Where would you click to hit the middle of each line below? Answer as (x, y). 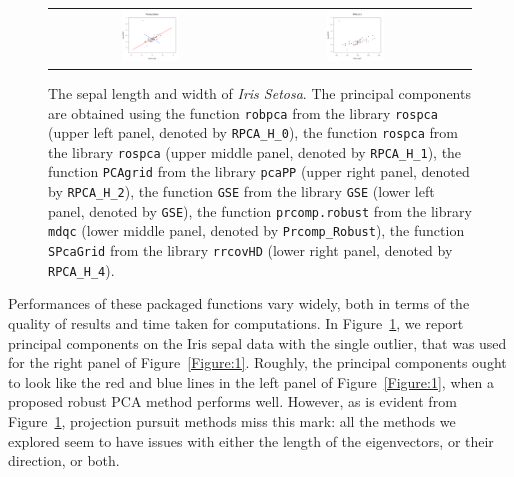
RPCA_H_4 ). (81, 269)
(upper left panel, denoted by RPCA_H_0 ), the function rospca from (253, 132)
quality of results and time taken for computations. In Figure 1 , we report (236, 323)
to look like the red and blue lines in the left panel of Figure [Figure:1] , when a (251, 381)
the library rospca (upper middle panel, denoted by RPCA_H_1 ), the (255, 151)
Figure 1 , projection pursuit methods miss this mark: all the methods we (232, 420)
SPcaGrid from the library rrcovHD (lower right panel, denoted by (250, 250)
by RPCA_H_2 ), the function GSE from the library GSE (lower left (241, 191)
